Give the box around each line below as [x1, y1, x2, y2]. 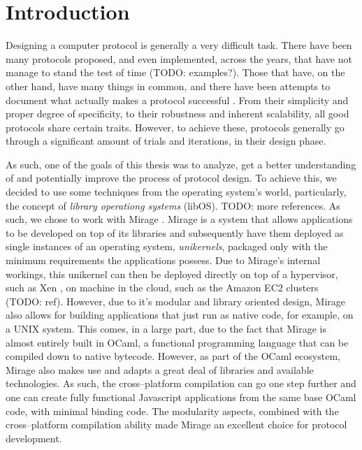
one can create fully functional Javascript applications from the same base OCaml [6, 389, 356, 404]
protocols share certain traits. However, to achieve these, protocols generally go [6, 119, 345, 134]
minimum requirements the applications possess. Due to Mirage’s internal [6, 253, 321, 268]
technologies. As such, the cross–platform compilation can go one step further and [6, 376, 356, 391]
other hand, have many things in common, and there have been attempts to [6, 78, 331, 93]
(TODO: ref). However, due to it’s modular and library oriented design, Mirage [6, 293, 345, 308]
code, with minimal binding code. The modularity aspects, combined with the [6, 403, 339, 418]
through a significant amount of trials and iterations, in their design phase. [6, 133, 326, 148]
